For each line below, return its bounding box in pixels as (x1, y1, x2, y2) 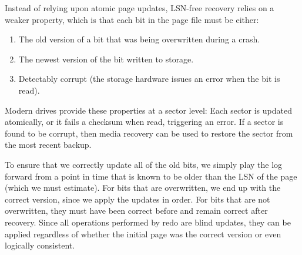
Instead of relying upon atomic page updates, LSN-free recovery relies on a (5, 2, 274, 14)
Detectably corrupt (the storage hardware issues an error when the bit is (18, 72, 280, 85)
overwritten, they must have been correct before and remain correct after (5, 204, 268, 217)
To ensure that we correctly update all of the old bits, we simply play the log (5, 158, 283, 170)
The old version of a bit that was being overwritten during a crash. (18, 33, 260, 45)
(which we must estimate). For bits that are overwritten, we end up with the (5, 181, 281, 194)
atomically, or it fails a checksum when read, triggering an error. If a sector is (5, 115, 284, 128)
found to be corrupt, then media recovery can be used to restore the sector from (5, 127, 293, 139)
